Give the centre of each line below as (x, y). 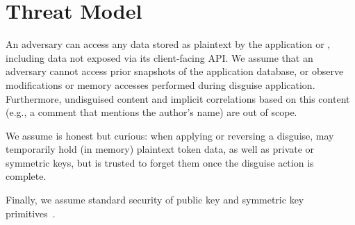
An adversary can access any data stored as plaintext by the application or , (168, 44)
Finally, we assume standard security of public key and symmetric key (155, 200)
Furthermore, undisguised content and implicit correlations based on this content (178, 98)
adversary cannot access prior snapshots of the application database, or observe (175, 71)
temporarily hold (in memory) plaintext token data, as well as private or (160, 149)
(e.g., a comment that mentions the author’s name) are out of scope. (151, 112)
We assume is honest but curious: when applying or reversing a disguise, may (170, 135)
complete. (26, 176)
